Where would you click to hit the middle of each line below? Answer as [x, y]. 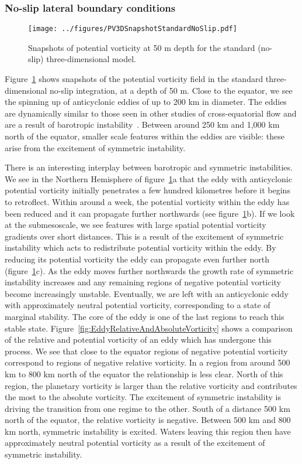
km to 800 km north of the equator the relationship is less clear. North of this [144, 373]
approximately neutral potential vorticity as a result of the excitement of [135, 443]
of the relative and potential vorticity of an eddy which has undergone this [138, 340]
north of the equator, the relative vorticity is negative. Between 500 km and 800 [148, 420]
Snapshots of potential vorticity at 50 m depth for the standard [142, 47]
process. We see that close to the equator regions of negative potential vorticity [146, 351]
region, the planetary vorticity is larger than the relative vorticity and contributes [151, 385]
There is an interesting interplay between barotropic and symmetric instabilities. [149, 167]
